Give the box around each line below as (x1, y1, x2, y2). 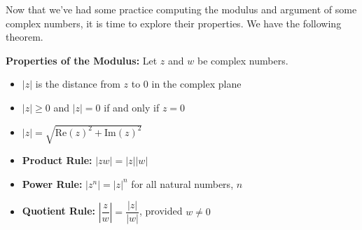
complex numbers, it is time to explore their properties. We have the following (6, 15, 342, 30)
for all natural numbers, (131, 176, 234, 191)
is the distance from (35, 76, 120, 91)
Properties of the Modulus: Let (6, 53, 158, 67)
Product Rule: (22, 153, 92, 168)
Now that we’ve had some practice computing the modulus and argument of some (6, 2, 357, 16)
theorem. (6, 29, 43, 44)
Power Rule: (22, 176, 83, 191)
